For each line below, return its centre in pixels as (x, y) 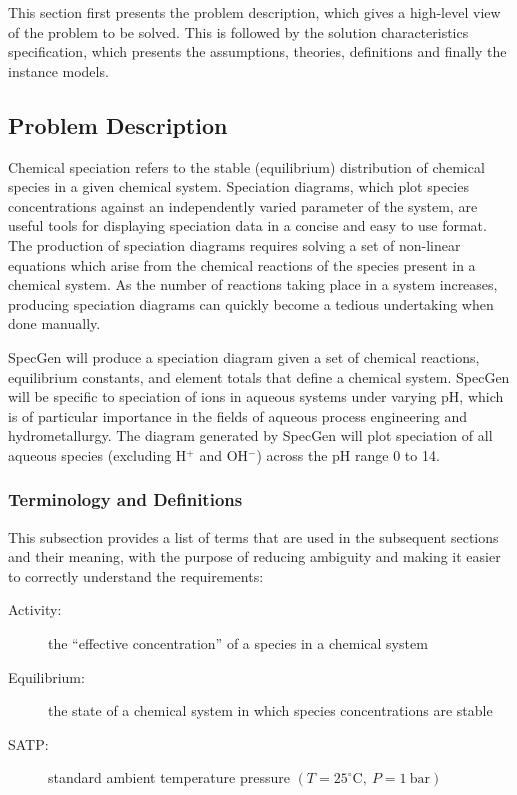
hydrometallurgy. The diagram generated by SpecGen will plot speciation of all (250, 435)
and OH (224, 454)
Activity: (35, 609)
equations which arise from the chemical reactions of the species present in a (242, 264)
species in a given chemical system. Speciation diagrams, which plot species (238, 186)
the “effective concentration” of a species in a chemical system (238, 643)
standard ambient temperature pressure (169, 777)
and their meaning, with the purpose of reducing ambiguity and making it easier (254, 556)
